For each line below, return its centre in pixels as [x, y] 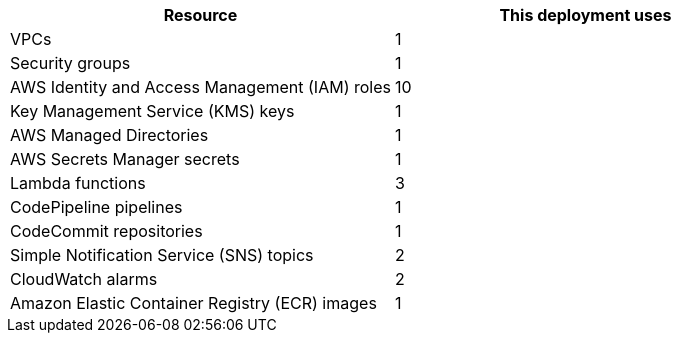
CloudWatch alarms [84, 279]
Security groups [70, 63]
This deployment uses [585, 15]
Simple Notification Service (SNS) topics [162, 255]
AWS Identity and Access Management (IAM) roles [200, 87]
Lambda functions [78, 183]
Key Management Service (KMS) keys [152, 111]
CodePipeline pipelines [96, 207]
